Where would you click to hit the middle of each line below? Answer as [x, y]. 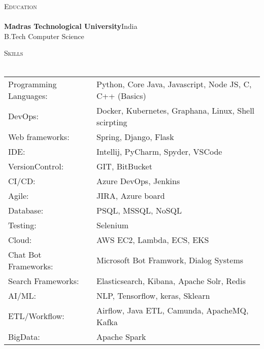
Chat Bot [25, 254]
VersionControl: [36, 166]
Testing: [22, 225]
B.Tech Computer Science [44, 36]
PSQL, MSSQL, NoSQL [139, 210]
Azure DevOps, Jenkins [138, 181]
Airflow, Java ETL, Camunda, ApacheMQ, [173, 310]
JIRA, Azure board [131, 195]
